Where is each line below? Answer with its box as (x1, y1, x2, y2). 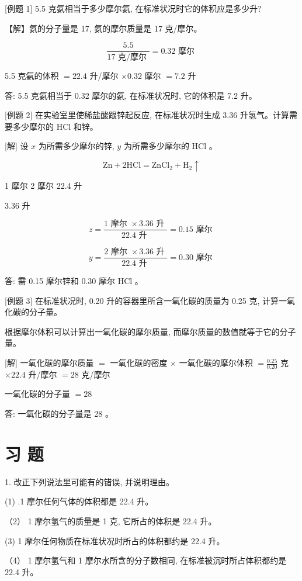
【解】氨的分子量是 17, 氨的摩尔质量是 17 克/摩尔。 (5, 22, 202, 34)
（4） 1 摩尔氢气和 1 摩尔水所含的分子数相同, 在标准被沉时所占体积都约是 (5, 554, 287, 566)
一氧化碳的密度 (110, 357, 168, 369)
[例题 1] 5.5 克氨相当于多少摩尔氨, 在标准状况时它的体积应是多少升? (5, 2, 262, 14)
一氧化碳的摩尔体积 (179, 357, 253, 369)
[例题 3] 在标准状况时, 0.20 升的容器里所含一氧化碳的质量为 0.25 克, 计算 (5, 294, 279, 306)
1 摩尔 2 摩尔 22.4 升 (5, 179, 82, 192)
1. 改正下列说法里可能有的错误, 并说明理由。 (5, 475, 175, 487)
